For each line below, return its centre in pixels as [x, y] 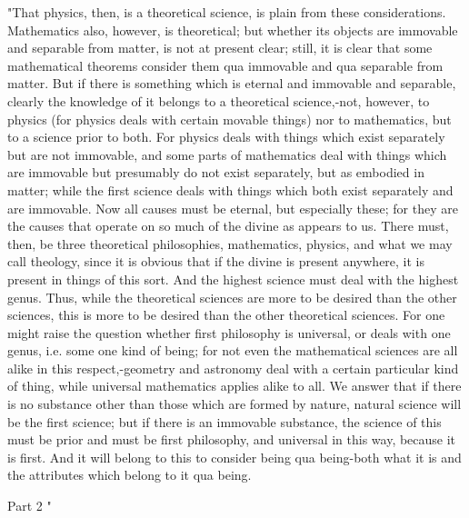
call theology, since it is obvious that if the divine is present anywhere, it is [216, 261]
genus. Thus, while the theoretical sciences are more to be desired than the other [232, 297]
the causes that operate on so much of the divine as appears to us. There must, [228, 226]
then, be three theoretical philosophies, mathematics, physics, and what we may [230, 243]
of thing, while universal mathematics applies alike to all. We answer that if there [234, 386]
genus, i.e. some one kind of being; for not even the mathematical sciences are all [233, 350]
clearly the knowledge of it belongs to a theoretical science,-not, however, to [219, 100]
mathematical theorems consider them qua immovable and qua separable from [225, 65]
